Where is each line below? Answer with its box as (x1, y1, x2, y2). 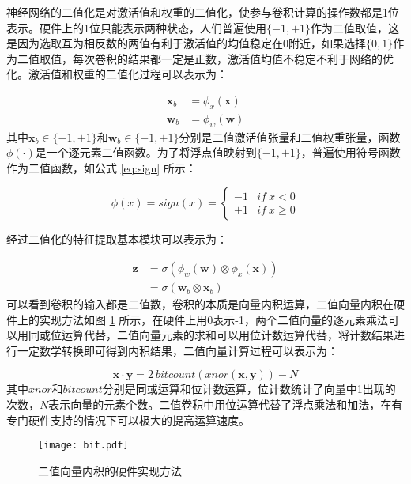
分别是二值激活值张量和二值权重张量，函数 (179, 128, 401, 145)
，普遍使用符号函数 (300, 144, 401, 161)
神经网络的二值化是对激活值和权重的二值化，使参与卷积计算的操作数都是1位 (6, 4, 399, 20)
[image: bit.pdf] (38, 440, 129, 452)
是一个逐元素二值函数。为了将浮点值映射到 (35, 144, 257, 161)
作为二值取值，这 (311, 19, 400, 36)
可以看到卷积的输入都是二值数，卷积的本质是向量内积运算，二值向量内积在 (6, 296, 394, 312)
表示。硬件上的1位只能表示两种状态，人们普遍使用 (6, 19, 266, 36)
